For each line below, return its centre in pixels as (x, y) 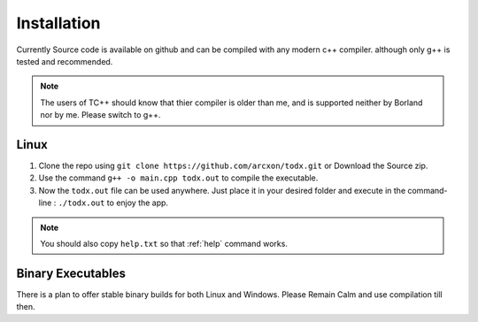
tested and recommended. (65, 61)
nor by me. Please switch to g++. (100, 115)
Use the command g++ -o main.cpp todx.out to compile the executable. (178, 178)
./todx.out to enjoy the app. (113, 203)
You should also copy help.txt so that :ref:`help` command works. (164, 243)
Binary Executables (71, 273)
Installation (58, 23)
